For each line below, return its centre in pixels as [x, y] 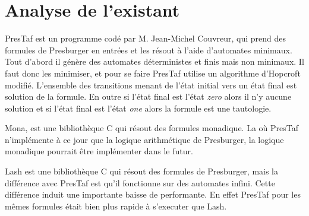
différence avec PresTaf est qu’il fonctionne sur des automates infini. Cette [140, 182]
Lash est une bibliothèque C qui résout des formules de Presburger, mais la [142, 171]
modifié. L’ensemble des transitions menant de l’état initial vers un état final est [151, 85]
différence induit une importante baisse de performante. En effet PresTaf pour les [153, 194]
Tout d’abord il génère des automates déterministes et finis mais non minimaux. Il [154, 61]
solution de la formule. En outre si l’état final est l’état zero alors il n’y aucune [148, 96]
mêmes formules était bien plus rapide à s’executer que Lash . [116, 206]
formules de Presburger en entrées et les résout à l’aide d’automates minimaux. [149, 50]
